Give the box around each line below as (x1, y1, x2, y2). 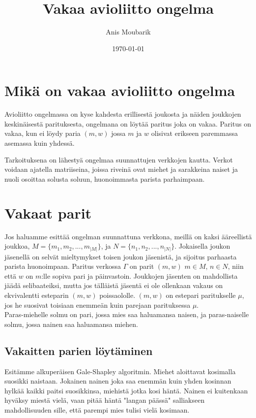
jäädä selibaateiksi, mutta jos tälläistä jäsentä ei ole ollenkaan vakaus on (4, 280, 223, 290)
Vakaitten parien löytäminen (4, 343, 153, 358)
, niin (228, 261, 244, 271)
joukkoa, (4, 241, 30, 251)
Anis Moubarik (106, 27, 151, 37)
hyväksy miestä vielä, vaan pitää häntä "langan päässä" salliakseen (4, 395, 205, 405)
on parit (130, 261, 154, 271)
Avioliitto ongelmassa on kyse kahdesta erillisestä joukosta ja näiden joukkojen (4, 109, 241, 119)
